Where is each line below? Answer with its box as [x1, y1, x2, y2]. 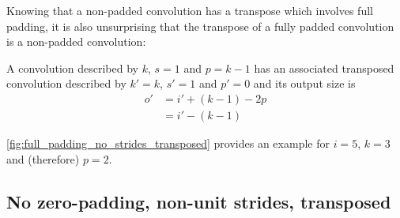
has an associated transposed [254, 59, 394, 76]
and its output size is [253, 75, 356, 92]
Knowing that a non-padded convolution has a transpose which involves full [6, 2, 373, 18]
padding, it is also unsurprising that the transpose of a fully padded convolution [6, 17, 394, 34]
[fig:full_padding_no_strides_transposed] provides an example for [6, 135, 330, 152]
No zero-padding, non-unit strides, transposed [6, 189, 391, 213]
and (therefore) [6, 150, 80, 167]
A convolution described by [6, 59, 138, 76]
